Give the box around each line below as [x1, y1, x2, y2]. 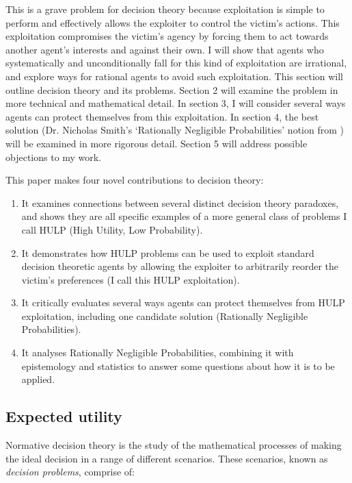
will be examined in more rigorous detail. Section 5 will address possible [5, 136, 308, 150]
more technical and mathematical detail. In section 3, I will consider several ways [5, 96, 346, 110]
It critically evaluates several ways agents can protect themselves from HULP [21, 295, 345, 310]
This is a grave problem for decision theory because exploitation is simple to [5, 2, 325, 16]
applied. [21, 372, 55, 386]
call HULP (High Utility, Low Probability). [21, 222, 203, 236]
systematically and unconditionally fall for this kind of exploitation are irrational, [5, 55, 347, 70]
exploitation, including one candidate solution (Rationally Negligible [21, 308, 308, 323]
